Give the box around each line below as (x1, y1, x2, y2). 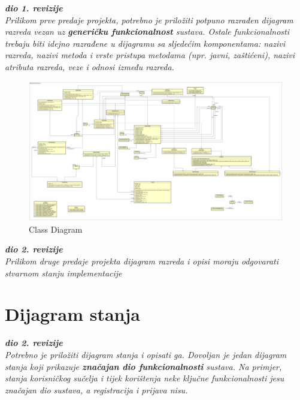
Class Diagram (29, 222, 83, 235)
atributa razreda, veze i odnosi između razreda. (5, 60, 174, 73)
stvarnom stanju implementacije (5, 266, 122, 279)
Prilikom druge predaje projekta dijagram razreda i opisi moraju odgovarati (5, 255, 279, 267)
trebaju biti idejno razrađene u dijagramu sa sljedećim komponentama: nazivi (5, 37, 286, 49)
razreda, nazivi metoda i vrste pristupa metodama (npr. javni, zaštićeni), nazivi (5, 49, 295, 61)
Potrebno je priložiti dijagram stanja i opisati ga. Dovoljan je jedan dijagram (5, 348, 287, 360)
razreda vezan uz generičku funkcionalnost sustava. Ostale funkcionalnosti (5, 25, 290, 38)
